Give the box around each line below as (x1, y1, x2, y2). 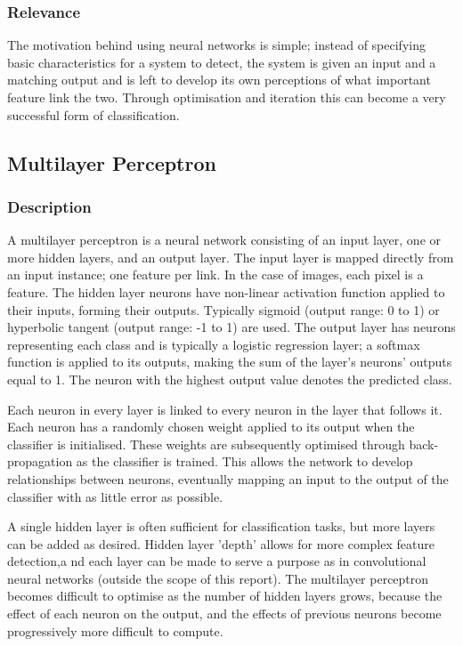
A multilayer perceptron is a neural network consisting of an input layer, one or (7, 230, 442, 249)
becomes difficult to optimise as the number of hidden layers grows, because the (7, 586, 443, 605)
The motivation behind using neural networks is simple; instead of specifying (7, 36, 426, 54)
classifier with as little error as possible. (7, 487, 223, 505)
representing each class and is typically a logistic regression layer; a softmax (7, 335, 420, 353)
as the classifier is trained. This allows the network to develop (76, 452, 413, 471)
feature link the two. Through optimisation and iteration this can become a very (7, 88, 446, 106)
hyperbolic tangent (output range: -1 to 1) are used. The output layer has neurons (7, 318, 456, 336)
